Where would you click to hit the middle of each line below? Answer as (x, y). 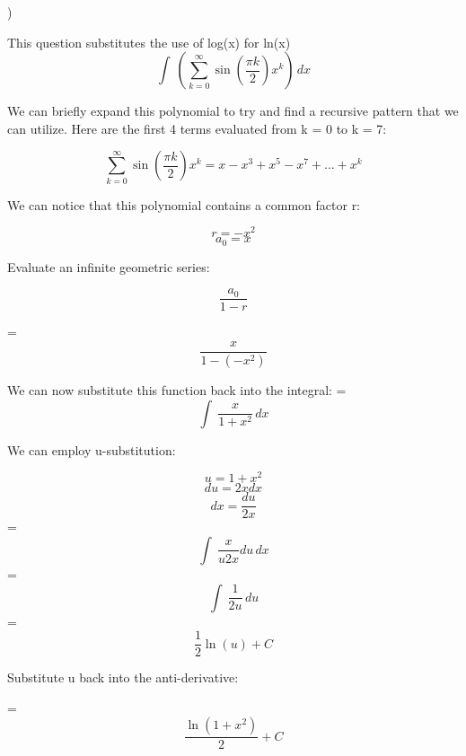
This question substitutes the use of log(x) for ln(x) (149, 42)
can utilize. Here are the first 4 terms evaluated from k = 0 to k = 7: (197, 128)
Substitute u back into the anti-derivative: (123, 677)
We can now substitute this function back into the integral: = (177, 389)
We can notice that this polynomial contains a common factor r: (184, 204)
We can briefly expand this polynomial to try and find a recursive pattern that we (233, 111)
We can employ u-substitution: (92, 449)
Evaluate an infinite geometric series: (109, 266)
